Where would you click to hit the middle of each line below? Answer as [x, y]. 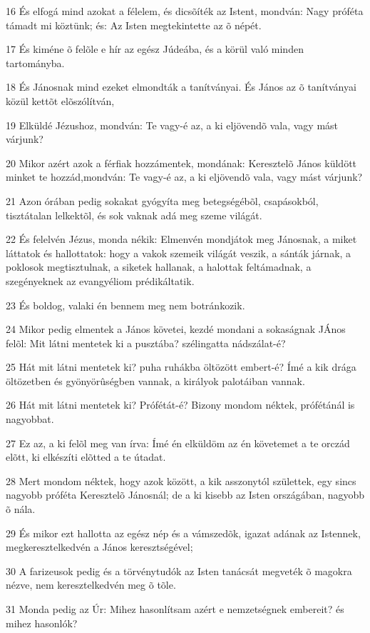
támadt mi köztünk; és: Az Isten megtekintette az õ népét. [134, 25]
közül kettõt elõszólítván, [60, 100]
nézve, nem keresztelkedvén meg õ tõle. [91, 585]
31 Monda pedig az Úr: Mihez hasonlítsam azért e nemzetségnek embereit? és [175, 609]
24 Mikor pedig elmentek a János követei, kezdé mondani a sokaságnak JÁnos [176, 329]
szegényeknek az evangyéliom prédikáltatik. [100, 280]
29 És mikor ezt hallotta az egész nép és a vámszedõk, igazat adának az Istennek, [183, 533]
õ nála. [21, 509]
